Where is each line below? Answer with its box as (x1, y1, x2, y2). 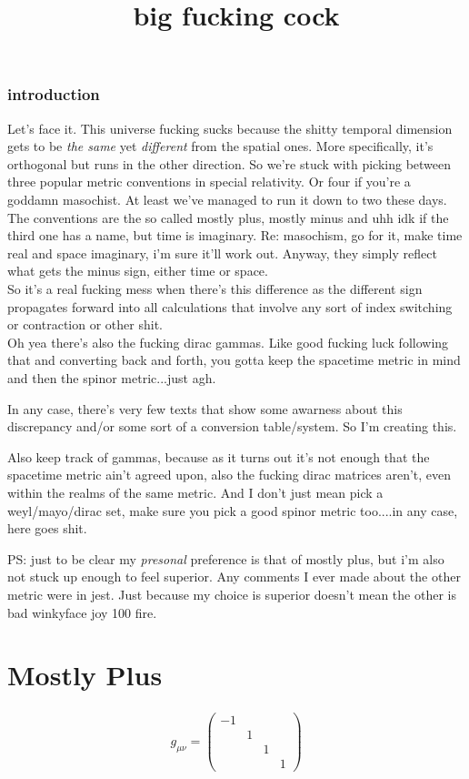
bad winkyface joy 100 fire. (7, 602, 157, 622)
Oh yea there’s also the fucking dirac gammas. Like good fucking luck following (7, 332, 449, 351)
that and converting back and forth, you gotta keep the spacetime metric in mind (7, 350, 461, 369)
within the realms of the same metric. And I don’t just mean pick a (7, 482, 384, 501)
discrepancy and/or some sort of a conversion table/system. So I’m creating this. (7, 417, 457, 436)
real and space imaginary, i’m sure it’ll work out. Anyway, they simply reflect (7, 243, 437, 262)
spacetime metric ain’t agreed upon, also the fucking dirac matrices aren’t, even (7, 465, 452, 484)
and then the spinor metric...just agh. (7, 368, 216, 387)
